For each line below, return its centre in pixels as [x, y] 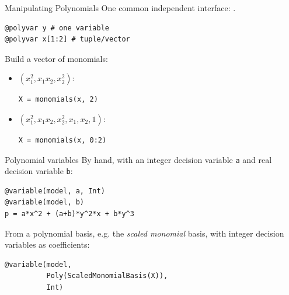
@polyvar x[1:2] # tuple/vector [67, 39]
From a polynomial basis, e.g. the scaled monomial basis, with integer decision [144, 233]
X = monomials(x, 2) [58, 100]
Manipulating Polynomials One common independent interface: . [120, 8]
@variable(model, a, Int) [55, 191]
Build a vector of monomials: [56, 58]
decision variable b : [39, 171]
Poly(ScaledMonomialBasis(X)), [107, 276]
